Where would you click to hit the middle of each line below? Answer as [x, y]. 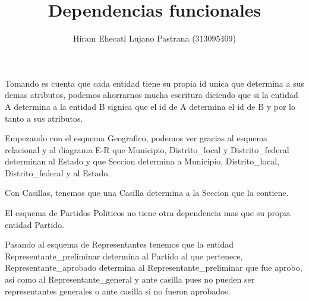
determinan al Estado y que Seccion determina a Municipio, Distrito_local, [142, 161]
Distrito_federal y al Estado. [58, 172]
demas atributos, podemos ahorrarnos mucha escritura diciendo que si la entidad [152, 95]
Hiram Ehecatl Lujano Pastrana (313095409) [154, 38]
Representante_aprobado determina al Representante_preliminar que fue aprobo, [154, 267]
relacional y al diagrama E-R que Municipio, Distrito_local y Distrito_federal [147, 149]
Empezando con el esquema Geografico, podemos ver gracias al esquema [136, 138]
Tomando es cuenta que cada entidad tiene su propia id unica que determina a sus [154, 83]
